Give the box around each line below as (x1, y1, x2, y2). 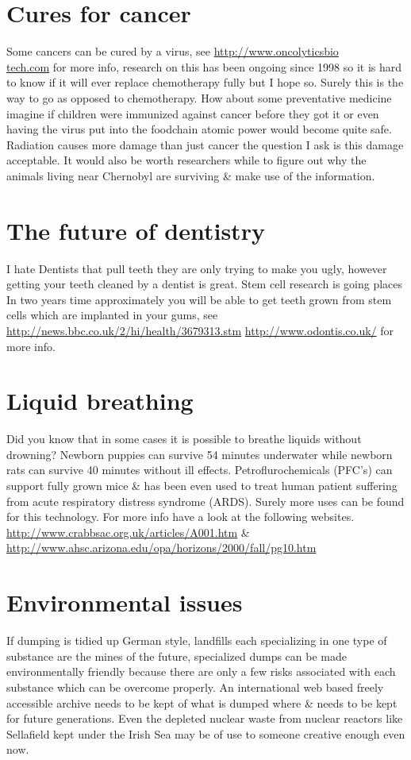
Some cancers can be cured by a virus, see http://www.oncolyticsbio (6, 43, 339, 60)
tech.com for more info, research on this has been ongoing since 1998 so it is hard (6, 58, 402, 75)
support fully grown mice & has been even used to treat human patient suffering (6, 477, 398, 494)
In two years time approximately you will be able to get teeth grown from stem (6, 291, 392, 307)
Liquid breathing (6, 384, 194, 417)
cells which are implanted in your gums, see (6, 307, 218, 323)
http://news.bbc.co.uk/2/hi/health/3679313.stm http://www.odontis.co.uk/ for (6, 322, 394, 338)
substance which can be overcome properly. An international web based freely (6, 678, 384, 695)
